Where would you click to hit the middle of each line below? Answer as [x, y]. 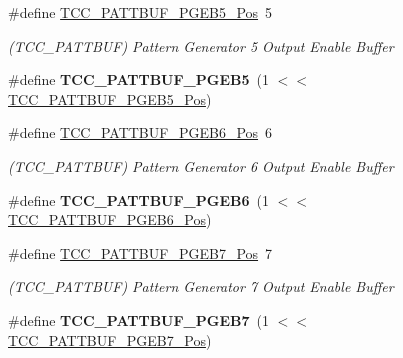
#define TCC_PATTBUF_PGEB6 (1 [138, 199]
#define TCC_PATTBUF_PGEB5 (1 [138, 79]
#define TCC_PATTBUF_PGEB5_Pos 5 [140, 12]
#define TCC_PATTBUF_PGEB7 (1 [138, 319]
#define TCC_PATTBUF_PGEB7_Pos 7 [140, 252]
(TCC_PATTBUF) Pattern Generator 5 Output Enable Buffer [201, 45]
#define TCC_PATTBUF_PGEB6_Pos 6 [140, 132]
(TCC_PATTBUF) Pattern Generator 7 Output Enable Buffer [201, 286]
